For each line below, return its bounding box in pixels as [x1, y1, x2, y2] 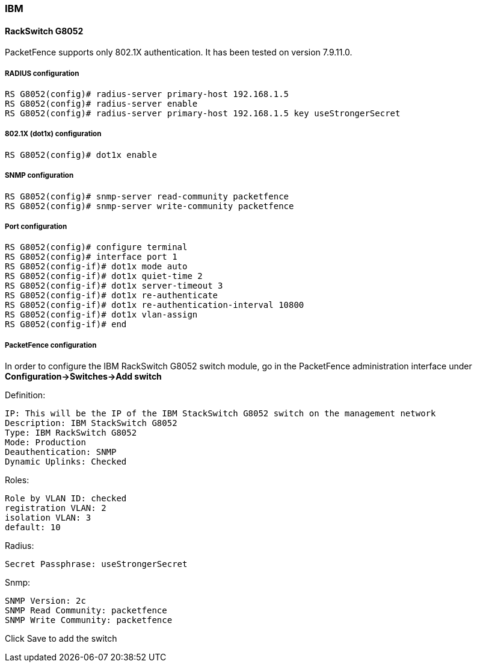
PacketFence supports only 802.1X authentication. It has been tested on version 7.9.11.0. [5, 47, 352, 58]
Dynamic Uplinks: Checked [5, 457, 127, 467]
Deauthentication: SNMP [5, 447, 117, 457]
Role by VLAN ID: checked [5, 493, 127, 504]
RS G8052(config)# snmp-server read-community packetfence [5, 191, 289, 201]
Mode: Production [5, 437, 86, 448]
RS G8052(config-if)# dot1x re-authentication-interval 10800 [5, 300, 304, 310]
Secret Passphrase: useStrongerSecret [5, 559, 188, 569]
